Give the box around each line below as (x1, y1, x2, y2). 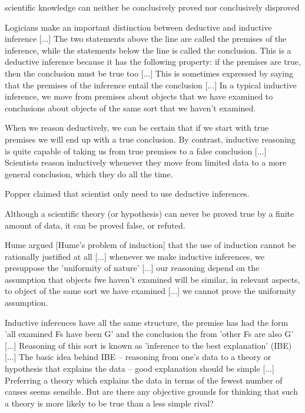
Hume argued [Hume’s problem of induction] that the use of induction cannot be (5, 239, 296, 251)
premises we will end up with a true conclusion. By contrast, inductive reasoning (5, 133, 296, 145)
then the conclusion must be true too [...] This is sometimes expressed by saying (5, 67, 293, 79)
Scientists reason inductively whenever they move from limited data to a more (5, 156, 287, 168)
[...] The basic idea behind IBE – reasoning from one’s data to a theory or (5, 351, 271, 363)
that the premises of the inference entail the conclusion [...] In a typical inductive (5, 78, 297, 91)
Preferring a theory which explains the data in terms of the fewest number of (5, 374, 283, 386)
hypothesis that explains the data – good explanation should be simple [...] (5, 362, 274, 375)
